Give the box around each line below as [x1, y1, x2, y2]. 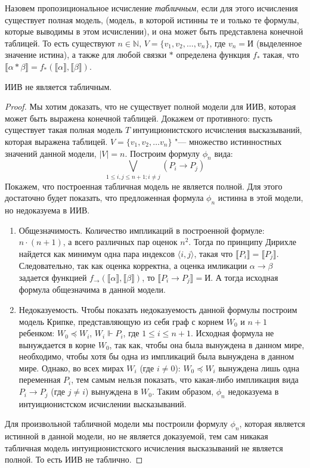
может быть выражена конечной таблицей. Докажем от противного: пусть [5, 111, 272, 124]
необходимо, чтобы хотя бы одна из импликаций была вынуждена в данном [18, 350, 294, 362]
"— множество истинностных [175, 135, 282, 147]
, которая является [239, 417, 305, 430]
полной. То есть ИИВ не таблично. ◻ [5, 453, 143, 466]
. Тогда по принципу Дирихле [188, 235, 296, 248]
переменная [18, 373, 61, 386]
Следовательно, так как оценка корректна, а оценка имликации [18, 259, 247, 272]
